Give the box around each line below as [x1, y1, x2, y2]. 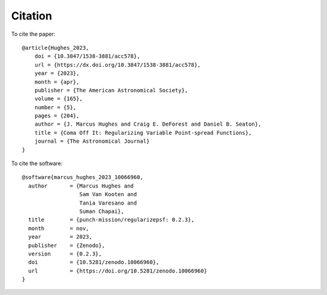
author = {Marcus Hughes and [28, 182, 134, 189]
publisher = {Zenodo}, [28, 242, 105, 249]
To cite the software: [11, 160, 63, 167]
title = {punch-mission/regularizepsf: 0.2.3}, [28, 216, 195, 223]
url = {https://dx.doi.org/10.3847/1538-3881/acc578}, [34, 61, 201, 68]
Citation [11, 9, 53, 22]
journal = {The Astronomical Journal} [34, 138, 150, 145]
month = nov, [28, 225, 90, 232]
